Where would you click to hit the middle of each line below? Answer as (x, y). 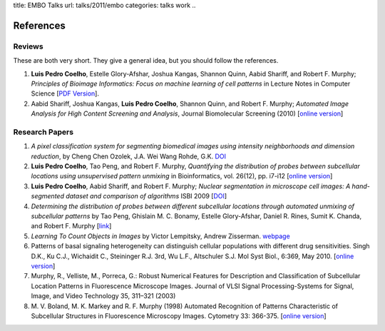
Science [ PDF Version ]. (65, 93)
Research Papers (43, 132)
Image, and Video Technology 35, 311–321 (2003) (103, 296)
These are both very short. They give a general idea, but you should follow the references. (146, 61)
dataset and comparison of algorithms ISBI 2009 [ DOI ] (146, 196)
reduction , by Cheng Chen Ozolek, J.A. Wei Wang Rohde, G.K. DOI (129, 156)
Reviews (28, 46)
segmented (47, 196)
